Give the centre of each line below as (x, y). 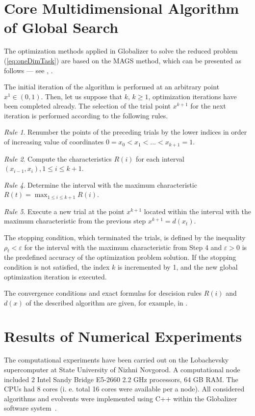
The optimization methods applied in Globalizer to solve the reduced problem (121, 51)
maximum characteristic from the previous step (75, 221)
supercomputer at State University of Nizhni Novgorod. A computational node (122, 370)
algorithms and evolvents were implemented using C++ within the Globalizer (121, 398)
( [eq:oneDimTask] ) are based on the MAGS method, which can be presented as (123, 60)
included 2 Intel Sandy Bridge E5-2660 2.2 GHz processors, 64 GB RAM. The (121, 379)
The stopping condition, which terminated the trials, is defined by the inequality (125, 237)
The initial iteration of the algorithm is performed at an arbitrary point (112, 87)
